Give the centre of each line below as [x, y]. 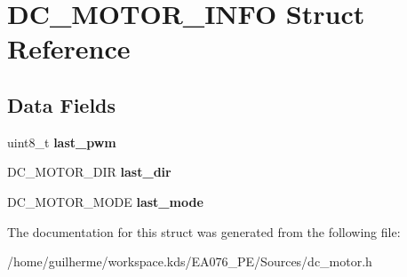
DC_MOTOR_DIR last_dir [89, 172]
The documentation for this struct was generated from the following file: [204, 231]
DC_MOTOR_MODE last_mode [105, 201]
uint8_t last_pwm [62, 142]
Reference [69, 48]
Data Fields [62, 104]
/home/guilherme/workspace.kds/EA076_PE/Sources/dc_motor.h [190, 261]
